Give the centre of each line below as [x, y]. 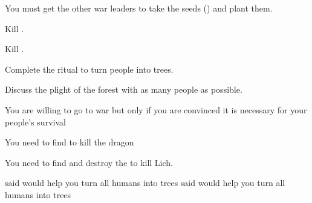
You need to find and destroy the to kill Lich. [89, 162]
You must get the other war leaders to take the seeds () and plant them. [139, 8]
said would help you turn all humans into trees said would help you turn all [145, 183]
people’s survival [35, 121]
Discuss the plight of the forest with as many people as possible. [124, 89]
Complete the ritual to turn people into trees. [89, 69]
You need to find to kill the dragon [70, 142]
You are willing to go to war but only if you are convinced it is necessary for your [156, 109]
